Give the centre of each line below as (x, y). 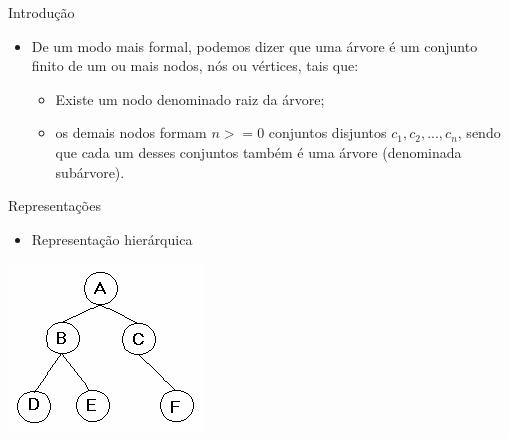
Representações (54, 205)
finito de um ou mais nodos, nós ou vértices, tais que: (195, 65)
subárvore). (90, 171)
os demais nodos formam (131, 132)
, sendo (479, 132)
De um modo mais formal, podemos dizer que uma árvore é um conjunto (254, 45)
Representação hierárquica (112, 238)
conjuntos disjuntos (327, 132)
